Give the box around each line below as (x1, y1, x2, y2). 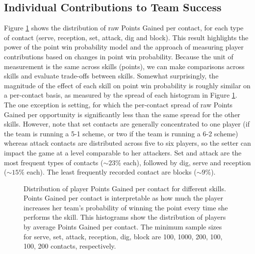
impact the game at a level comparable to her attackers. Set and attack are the (4, 147, 242, 157)
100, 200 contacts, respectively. (24, 241, 116, 251)
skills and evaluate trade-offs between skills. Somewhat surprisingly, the (4, 71, 219, 81)
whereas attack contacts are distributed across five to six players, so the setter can (4, 138, 251, 148)
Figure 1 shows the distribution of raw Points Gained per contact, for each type (4, 23, 244, 33)
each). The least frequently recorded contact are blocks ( (26, 167, 197, 177)
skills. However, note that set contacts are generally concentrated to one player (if (4, 119, 250, 129)
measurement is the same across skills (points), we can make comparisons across (4, 61, 245, 71)
